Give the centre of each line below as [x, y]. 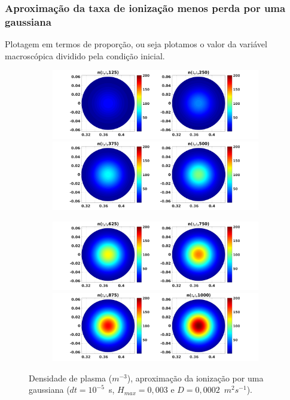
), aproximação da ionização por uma [195, 378]
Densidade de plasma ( [71, 378]
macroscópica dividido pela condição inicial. [85, 55]
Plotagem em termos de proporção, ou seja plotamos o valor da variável [136, 44]
